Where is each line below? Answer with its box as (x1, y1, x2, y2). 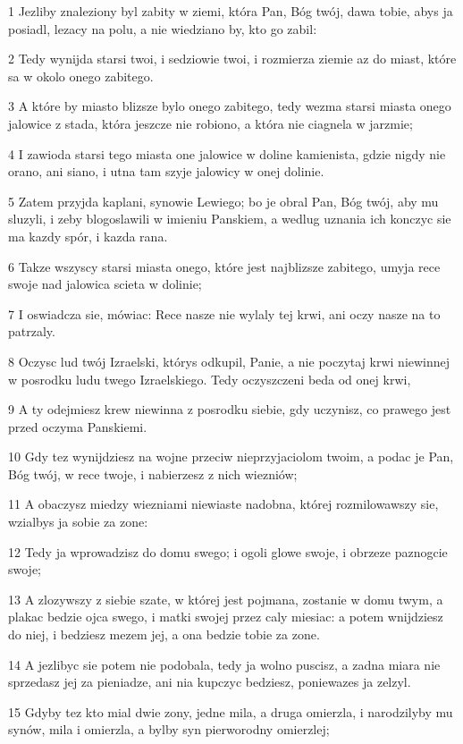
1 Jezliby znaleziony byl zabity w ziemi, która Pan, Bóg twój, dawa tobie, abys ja (8, 2, 453, 20)
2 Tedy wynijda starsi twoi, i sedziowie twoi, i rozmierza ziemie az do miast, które (8, 49, 457, 68)
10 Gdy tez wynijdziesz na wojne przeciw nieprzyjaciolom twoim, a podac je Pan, (8, 447, 454, 466)
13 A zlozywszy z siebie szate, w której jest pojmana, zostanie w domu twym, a (8, 589, 443, 608)
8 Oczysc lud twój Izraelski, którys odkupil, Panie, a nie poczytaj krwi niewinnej (8, 351, 450, 370)
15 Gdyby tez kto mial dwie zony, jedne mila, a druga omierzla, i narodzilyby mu (8, 702, 453, 721)
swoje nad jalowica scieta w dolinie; (8, 275, 202, 293)
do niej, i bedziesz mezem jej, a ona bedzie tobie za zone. (8, 625, 320, 644)
